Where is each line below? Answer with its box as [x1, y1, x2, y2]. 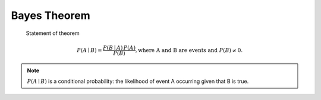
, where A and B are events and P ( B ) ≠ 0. [135, 47, 243, 53]
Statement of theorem [26, 30, 80, 37]
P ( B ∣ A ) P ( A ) [103, 44, 136, 51]
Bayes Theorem [11, 9, 90, 22]
